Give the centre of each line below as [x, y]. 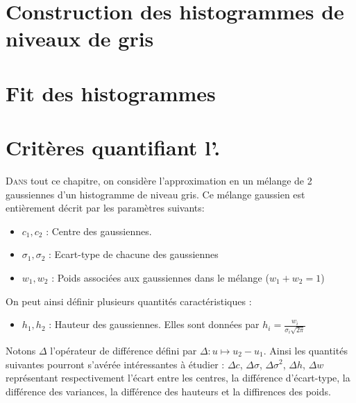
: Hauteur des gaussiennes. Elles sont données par [154, 324]
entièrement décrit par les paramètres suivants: [105, 208]
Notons [21, 350]
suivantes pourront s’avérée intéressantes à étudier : [115, 364]
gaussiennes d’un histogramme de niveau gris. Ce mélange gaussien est [155, 194]
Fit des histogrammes [111, 93]
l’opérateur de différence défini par [124, 350]
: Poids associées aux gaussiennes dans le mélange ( [160, 278]
